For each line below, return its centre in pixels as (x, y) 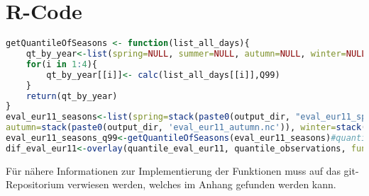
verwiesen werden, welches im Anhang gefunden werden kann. (202, 184)
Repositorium (35, 184)
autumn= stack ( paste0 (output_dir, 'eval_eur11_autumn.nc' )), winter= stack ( (186, 128)
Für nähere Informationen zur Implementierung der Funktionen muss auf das (173, 170)
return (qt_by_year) (72, 96)
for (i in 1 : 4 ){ (61, 64)
